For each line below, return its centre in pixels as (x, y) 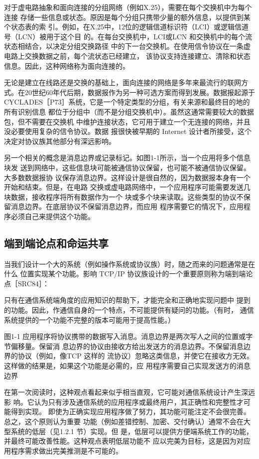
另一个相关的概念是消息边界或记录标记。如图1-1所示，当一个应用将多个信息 (127, 158)
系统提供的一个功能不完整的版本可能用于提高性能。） (89, 319)
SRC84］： (33, 283)
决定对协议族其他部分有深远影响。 (60, 141)
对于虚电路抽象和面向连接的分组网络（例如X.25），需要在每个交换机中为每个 (128, 7)
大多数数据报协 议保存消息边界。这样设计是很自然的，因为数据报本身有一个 (127, 177)
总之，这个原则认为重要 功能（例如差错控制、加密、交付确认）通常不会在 (124, 421)
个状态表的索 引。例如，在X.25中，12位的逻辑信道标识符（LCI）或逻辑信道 (126, 27)
